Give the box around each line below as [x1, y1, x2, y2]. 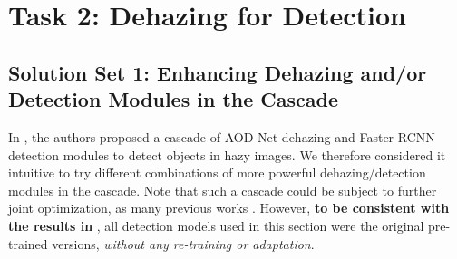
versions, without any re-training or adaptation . [52, 234, 315, 253]
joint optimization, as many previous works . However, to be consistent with [8, 198, 450, 217]
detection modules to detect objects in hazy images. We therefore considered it [8, 145, 446, 164]
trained [8, 234, 48, 253]
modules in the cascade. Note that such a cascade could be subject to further [8, 180, 437, 199]
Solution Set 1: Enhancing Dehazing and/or [8, 58, 427, 86]
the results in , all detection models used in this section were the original [8, 216, 424, 235]
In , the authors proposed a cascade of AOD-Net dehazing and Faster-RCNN [8, 127, 435, 146]
